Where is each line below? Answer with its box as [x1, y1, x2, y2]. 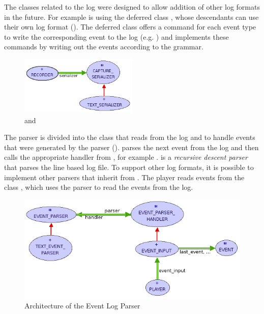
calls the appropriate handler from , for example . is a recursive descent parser [4, 152, 248, 162]
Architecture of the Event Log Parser [24, 300, 140, 310]
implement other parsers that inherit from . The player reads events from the [4, 172, 245, 182]
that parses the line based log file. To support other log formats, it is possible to [4, 161, 254, 172]
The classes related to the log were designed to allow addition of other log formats [4, 2, 260, 12]
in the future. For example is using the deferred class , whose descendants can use [4, 11, 259, 22]
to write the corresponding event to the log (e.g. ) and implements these [4, 31, 229, 42]
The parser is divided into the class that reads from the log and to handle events [4, 132, 255, 142]
